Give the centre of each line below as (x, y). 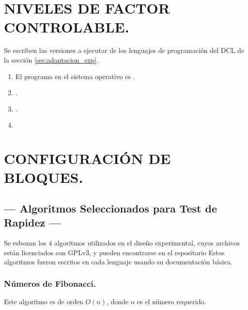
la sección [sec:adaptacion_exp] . (51, 59)
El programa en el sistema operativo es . (75, 76)
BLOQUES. (44, 177)
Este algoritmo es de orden (44, 302)
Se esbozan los (25, 243)
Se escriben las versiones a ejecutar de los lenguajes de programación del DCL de (124, 50)
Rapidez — (32, 222)
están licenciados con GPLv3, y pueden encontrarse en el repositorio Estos (114, 252)
